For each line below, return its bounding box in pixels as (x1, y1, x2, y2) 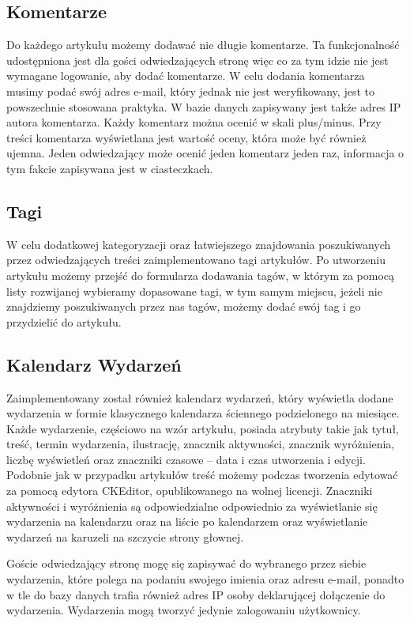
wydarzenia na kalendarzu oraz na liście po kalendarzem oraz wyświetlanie (6, 513, 368, 530)
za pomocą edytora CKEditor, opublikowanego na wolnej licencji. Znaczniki (6, 482, 373, 499)
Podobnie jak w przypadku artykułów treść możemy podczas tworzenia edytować (6, 466, 398, 483)
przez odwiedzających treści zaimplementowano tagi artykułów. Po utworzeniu (6, 251, 386, 268)
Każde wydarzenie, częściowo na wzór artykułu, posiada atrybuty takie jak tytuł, (6, 420, 399, 436)
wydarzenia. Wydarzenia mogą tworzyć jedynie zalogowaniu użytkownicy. (6, 602, 361, 618)
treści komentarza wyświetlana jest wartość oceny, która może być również (6, 129, 367, 145)
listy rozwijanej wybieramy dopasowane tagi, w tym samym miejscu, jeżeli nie (6, 282, 382, 299)
